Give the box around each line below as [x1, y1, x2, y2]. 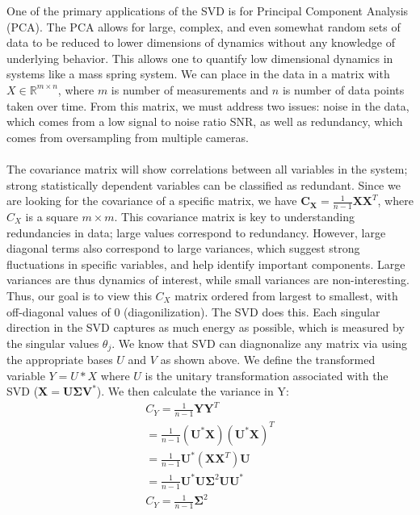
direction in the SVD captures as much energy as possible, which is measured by [6, 319, 405, 336]
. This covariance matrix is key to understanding [114, 207, 355, 224]
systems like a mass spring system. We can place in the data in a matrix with [6, 65, 390, 82]
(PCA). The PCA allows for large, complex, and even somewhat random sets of [6, 18, 401, 35]
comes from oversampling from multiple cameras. [6, 128, 249, 145]
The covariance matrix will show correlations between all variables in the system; [6, 160, 408, 177]
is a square [25, 207, 78, 224]
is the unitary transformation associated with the [145, 366, 388, 383]
